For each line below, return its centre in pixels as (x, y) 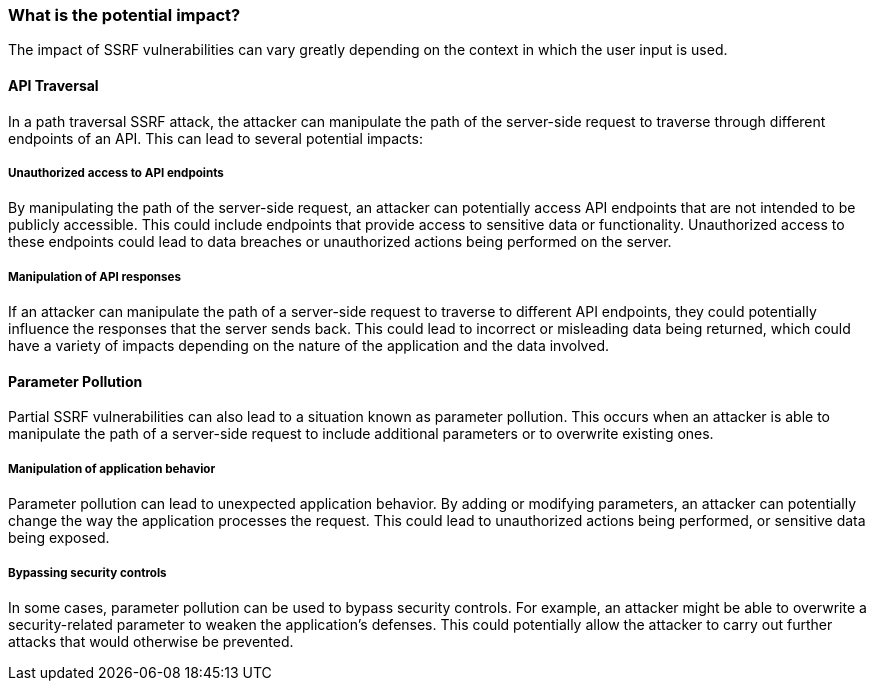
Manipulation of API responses (94, 276)
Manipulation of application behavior (112, 468)
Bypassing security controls (87, 572)
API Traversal (53, 85)
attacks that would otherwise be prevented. (151, 641)
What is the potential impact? (124, 15)
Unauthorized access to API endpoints (116, 172)
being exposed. (59, 538)
